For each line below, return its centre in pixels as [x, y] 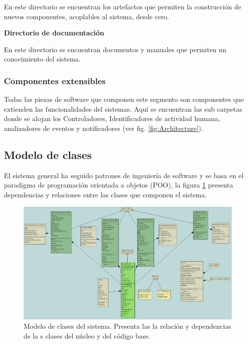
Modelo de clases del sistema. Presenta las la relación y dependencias [127, 326]
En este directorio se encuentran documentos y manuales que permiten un [115, 49]
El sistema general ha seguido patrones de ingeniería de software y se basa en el [124, 175]
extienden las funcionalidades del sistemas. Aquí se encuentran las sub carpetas [123, 109]
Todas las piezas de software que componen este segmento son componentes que [124, 99]
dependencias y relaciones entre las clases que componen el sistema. [106, 194]
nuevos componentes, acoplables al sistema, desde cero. [87, 16]
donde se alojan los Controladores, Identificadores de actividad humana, [112, 118]
